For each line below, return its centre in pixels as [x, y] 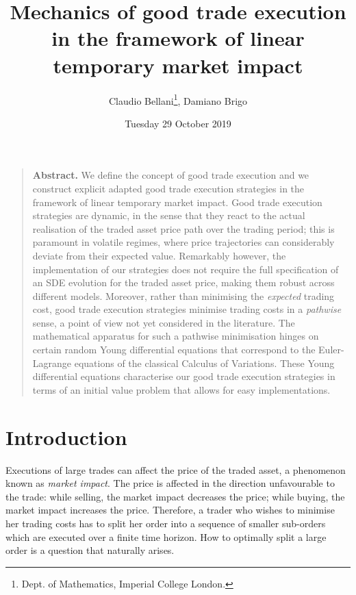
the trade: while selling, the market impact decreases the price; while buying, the [175, 496]
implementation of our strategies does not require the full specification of [186, 269]
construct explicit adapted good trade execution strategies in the [168, 188]
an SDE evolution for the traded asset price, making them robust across [183, 282]
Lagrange [52, 363]
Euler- [331, 350]
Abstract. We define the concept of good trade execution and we [171, 175]
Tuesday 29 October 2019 [178, 123]
